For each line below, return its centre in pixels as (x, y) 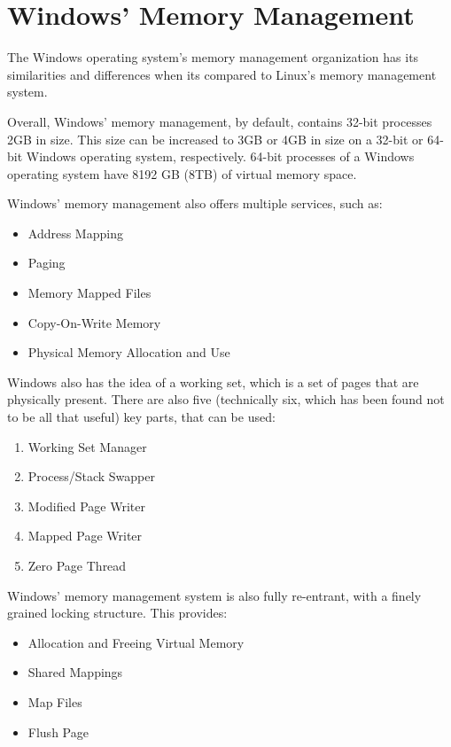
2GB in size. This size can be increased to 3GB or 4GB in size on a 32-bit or (215, 139)
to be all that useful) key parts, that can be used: (141, 417)
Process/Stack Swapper (91, 476)
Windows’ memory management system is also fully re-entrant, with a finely (214, 595)
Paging (47, 263)
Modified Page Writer (86, 506)
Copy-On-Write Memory (94, 322)
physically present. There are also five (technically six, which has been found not (226, 399)
